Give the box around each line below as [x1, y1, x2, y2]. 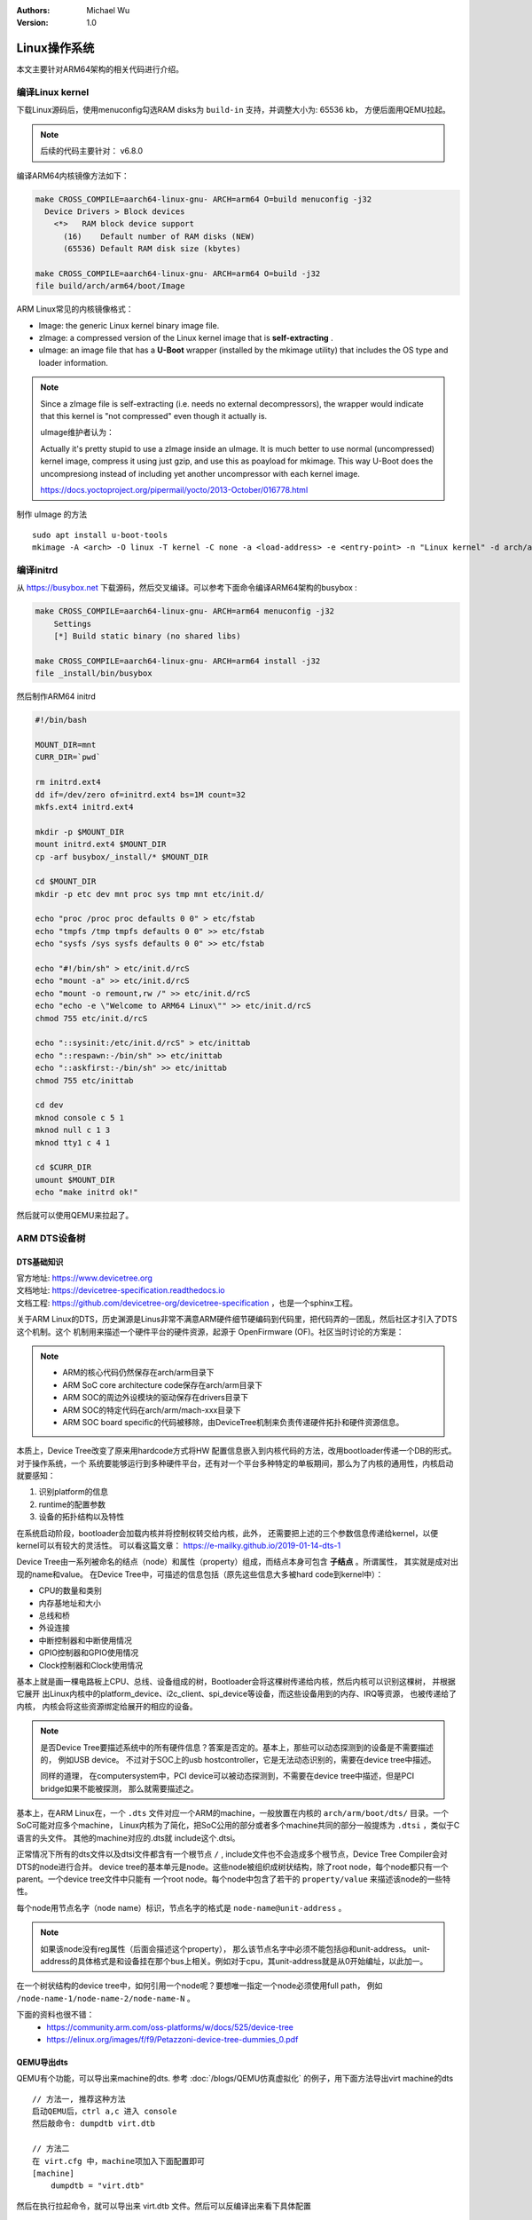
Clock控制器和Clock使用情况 [38, 1660, 144, 1670]
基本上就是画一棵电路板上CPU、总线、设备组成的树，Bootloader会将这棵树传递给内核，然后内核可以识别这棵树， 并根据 [16, 1676, 456, 1686]
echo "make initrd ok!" [35, 1187, 139, 1198]
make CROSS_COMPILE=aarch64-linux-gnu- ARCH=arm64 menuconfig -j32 [35, 607, 335, 616]
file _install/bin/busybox [35, 669, 153, 678]
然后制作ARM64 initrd [16, 691, 97, 702]
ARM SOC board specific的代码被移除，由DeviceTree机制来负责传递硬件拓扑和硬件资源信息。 [62, 1416, 404, 1427]
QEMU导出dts [16, 2057, 68, 2067]
